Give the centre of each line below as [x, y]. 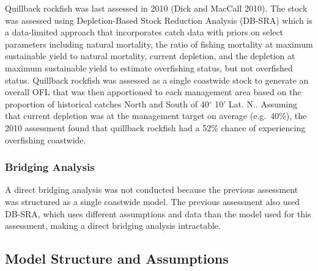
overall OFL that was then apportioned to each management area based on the [153, 92]
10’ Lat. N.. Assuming [256, 103]
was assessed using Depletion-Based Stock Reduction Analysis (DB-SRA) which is [159, 20]
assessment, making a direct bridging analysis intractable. [113, 226]
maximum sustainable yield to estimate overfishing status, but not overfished [149, 67]
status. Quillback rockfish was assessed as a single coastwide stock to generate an [157, 80]
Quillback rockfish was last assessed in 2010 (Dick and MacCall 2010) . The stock [156, 8]
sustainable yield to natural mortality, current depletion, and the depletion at [150, 56]
